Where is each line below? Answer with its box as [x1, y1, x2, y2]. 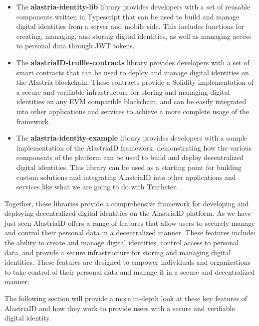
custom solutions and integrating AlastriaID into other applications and [16, 171, 236, 182]
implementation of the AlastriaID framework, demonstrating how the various [16, 142, 252, 153]
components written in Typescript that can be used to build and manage [16, 11, 240, 21]
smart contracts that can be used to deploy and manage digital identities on [16, 67, 249, 77]
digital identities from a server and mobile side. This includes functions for [16, 21, 245, 31]
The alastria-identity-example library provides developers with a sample [16, 133, 248, 143]
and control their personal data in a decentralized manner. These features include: [4, 227, 256, 238]
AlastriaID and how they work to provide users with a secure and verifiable [4, 303, 235, 313]
